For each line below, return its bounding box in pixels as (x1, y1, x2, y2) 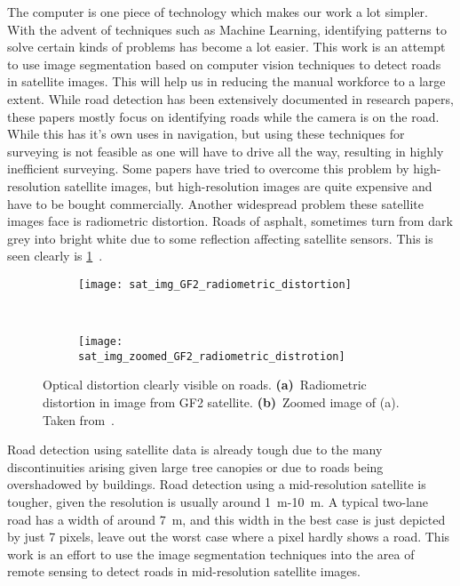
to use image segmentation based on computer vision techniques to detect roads (7, 54, 441, 73)
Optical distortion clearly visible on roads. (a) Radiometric (43, 375, 367, 394)
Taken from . (43, 410, 115, 429)
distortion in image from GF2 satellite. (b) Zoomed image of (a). (43, 393, 400, 412)
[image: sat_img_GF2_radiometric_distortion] (78, 277, 352, 291)
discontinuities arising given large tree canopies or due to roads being (7, 457, 384, 476)
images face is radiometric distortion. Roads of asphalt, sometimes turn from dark (7, 212, 453, 230)
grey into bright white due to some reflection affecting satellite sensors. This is (7, 229, 433, 247)
